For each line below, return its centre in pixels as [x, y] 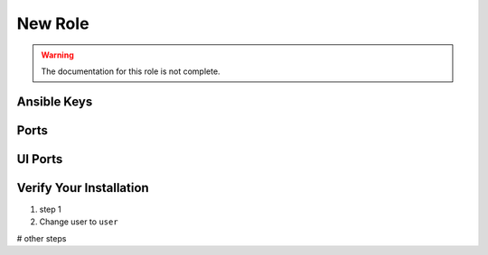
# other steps [42, 238]
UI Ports [40, 159]
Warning [57, 55]
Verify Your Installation [83, 188]
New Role [53, 23]
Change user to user [79, 222]
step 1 [51, 209]
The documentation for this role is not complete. [131, 71]
